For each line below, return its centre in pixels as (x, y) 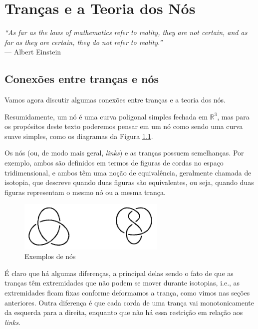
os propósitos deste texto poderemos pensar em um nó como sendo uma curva (124, 126)
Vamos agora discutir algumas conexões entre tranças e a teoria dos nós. (115, 100)
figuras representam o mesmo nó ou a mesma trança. (85, 192)
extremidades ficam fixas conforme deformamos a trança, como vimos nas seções (127, 292)
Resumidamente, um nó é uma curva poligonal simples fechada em (106, 116)
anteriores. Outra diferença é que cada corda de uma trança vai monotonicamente (129, 302)
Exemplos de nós (50, 256)
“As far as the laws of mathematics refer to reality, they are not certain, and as (126, 32)
